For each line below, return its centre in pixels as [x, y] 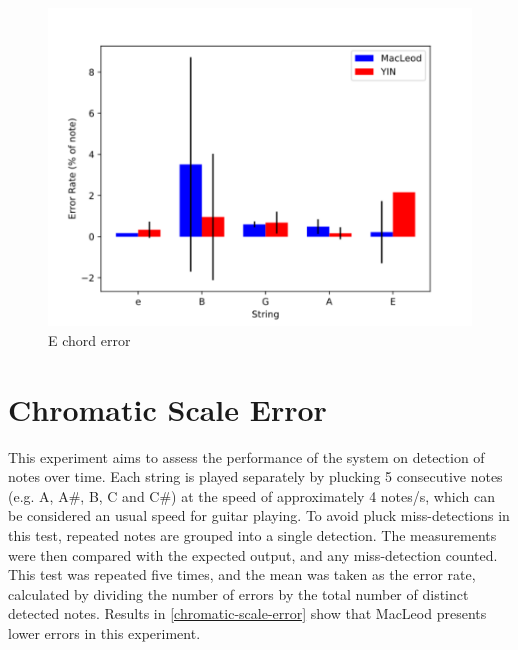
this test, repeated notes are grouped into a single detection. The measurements [252, 535]
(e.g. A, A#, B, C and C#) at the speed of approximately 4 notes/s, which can [251, 495]
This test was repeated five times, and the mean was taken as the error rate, [242, 574]
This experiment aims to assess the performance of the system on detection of [246, 456]
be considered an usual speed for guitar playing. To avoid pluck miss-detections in [259, 515]
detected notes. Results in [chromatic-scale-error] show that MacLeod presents [247, 613]
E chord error [89, 339]
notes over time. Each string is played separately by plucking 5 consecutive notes [255, 476]
